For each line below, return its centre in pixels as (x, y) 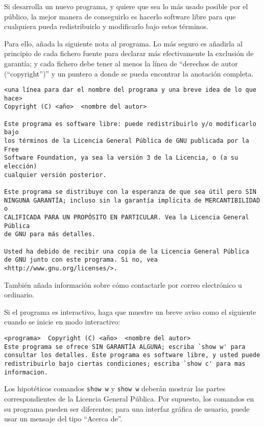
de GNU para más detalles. (50, 234)
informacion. (26, 372)
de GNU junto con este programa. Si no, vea (81, 260)
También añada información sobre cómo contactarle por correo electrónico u (123, 284)
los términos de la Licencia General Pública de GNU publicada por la (127, 141)
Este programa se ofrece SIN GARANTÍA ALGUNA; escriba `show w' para (125, 347)
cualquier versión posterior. (55, 175)
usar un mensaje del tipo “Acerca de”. (63, 419)
